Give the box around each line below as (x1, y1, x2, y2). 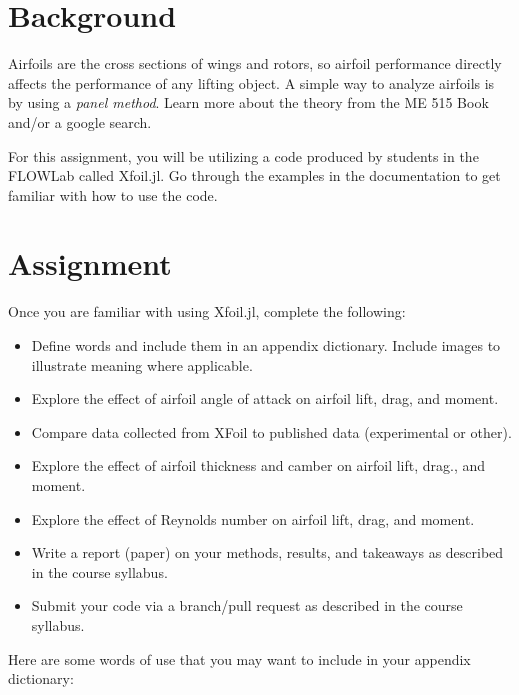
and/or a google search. (8, 111, 152, 132)
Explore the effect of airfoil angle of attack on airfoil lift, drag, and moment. (31, 388, 499, 409)
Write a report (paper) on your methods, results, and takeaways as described (31, 542, 504, 563)
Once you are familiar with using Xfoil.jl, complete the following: (8, 301, 406, 322)
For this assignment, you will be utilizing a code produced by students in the (8, 145, 479, 166)
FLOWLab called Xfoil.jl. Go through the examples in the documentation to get (8, 165, 501, 186)
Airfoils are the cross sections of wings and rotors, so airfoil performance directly (8, 53, 502, 74)
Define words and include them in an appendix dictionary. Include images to (31, 335, 501, 355)
